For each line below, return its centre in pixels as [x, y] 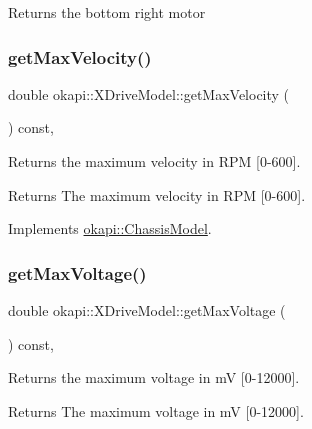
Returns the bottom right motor [107, 12]
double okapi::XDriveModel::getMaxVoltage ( [147, 310]
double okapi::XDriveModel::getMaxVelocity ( [149, 93]
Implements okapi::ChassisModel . [110, 228]
